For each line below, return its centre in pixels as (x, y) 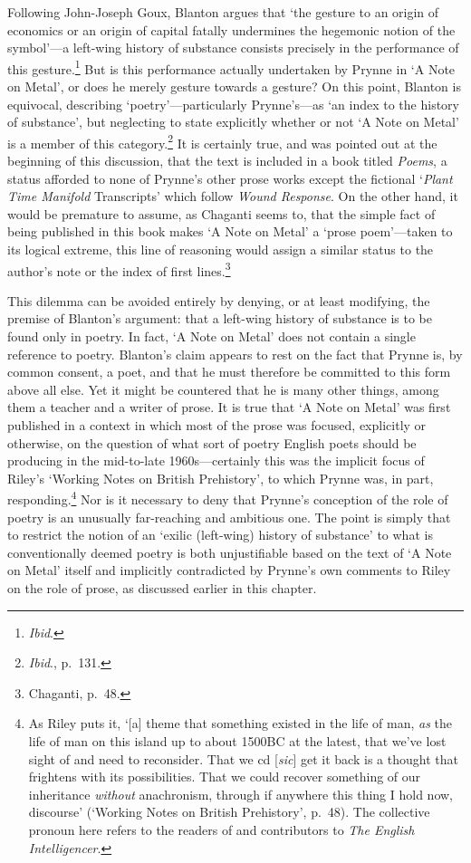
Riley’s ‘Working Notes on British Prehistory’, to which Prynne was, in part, (221, 478)
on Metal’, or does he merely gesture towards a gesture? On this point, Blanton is (234, 86)
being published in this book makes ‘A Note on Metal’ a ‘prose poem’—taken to (230, 231)
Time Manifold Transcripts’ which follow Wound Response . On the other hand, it (233, 196)
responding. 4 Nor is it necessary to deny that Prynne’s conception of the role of (228, 498)
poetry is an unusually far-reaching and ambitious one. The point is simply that (229, 517)
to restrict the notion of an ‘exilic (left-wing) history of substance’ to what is (220, 535)
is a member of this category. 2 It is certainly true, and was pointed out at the (222, 141)
